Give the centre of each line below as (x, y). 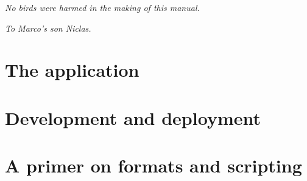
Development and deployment (133, 117)
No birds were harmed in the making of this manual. (102, 7)
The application (72, 70)
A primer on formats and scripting (153, 165)
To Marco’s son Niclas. (48, 28)
